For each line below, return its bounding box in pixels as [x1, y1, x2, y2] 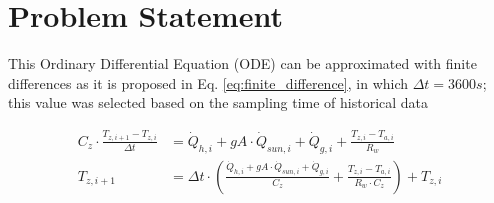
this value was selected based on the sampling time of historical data [8, 92, 429, 113]
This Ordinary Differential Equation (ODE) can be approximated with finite [8, 53, 477, 74]
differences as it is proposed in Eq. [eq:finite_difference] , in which [8, 72, 409, 93]
